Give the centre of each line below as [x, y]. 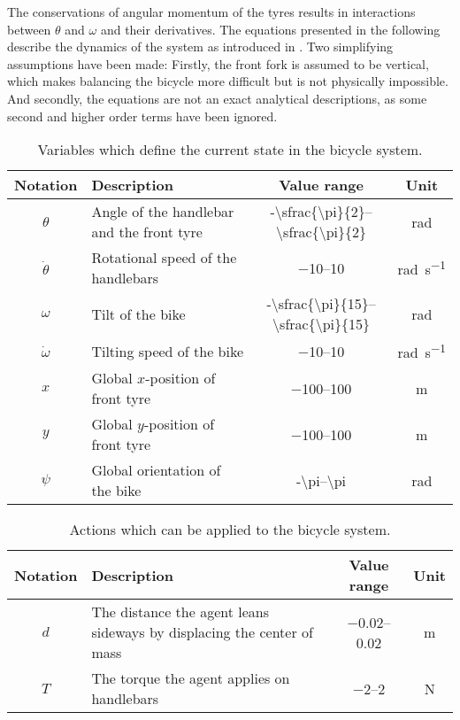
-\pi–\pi [322, 480]
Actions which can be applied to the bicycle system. [230, 530]
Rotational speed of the [164, 258]
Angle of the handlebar [163, 212]
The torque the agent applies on [191, 678]
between [29, 29]
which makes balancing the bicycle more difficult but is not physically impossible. [228, 81]
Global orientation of [156, 470]
